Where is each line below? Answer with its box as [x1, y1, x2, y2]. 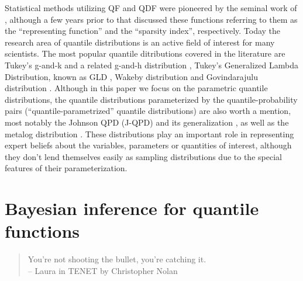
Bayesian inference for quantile [5, 196, 259, 220]
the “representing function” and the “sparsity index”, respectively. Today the [5, 25, 281, 37]
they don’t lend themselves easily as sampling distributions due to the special [5, 150, 282, 162]
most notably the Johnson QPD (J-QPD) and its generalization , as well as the [5, 116, 289, 128]
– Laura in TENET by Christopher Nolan [27, 264, 178, 276]
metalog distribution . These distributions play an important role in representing [5, 127, 294, 140]
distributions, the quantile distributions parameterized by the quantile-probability [5, 93, 298, 105]
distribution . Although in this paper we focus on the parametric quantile [5, 82, 268, 94]
